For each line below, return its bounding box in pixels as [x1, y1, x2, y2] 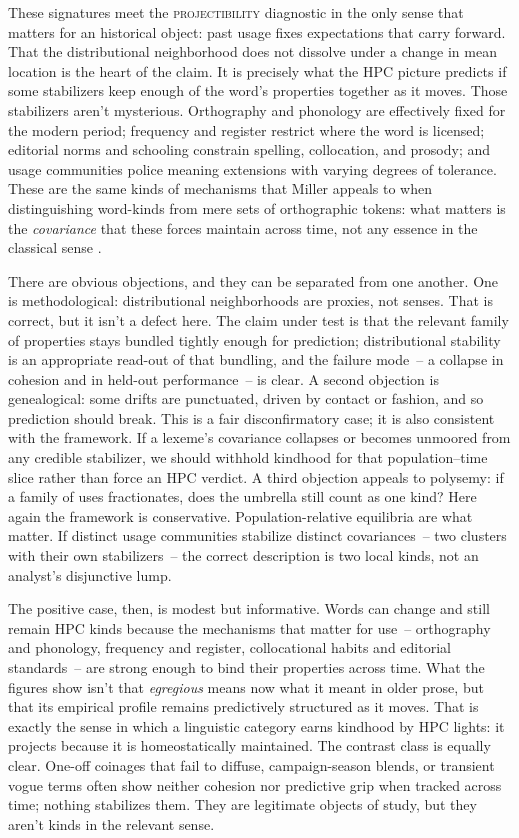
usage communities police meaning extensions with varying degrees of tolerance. [8, 158, 497, 179]
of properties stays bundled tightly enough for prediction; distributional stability [8, 329, 501, 350]
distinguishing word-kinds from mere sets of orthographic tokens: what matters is [8, 197, 506, 218]
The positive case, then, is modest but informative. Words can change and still [8, 598, 490, 619]
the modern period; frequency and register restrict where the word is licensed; [8, 119, 485, 140]
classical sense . [8, 237, 102, 258]
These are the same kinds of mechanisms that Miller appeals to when [8, 178, 432, 199]
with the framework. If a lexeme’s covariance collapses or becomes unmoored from [8, 427, 511, 448]
